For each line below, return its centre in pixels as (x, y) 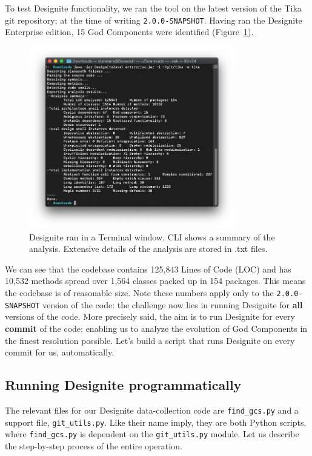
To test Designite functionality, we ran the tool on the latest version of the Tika (153, 8)
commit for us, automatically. (60, 352)
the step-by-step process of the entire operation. (94, 445)
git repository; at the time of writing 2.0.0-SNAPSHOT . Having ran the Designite (154, 20)
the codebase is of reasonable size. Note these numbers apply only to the (139, 293)
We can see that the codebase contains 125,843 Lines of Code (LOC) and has (148, 269)
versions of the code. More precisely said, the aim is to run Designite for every (150, 316)
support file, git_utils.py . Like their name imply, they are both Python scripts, (156, 422)
